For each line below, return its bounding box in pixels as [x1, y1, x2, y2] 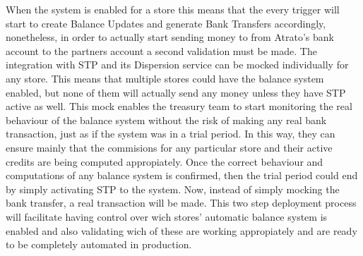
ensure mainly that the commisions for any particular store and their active [6, 140, 333, 154]
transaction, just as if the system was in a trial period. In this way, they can [6, 126, 335, 141]
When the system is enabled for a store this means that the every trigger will [6, 2, 340, 16]
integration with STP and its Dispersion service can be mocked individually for [6, 57, 349, 72]
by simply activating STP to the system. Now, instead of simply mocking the [6, 181, 340, 196]
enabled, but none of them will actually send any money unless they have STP [6, 85, 346, 99]
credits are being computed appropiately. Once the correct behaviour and [6, 154, 323, 169]
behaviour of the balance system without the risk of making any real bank [6, 112, 327, 127]
